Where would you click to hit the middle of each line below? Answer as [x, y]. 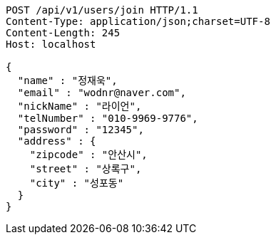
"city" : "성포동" [77, 183]
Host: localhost [51, 44]
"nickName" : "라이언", [80, 106]
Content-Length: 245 [63, 33]
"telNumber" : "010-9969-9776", [108, 118]
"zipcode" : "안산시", [88, 155]
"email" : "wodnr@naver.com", [102, 93]
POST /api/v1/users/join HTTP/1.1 [102, 10]
